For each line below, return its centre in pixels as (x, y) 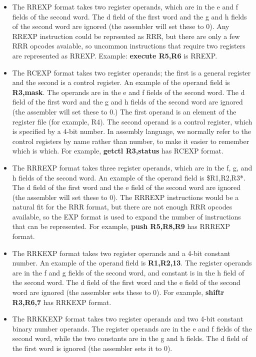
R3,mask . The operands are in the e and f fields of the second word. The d (128, 92)
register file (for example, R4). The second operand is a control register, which (132, 121)
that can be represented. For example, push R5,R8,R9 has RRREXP (121, 226)
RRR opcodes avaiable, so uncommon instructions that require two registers (129, 46)
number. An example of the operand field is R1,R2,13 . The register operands (132, 263)
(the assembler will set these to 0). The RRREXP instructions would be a (125, 197)
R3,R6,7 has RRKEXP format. (62, 302)
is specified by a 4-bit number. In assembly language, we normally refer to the (132, 131)
